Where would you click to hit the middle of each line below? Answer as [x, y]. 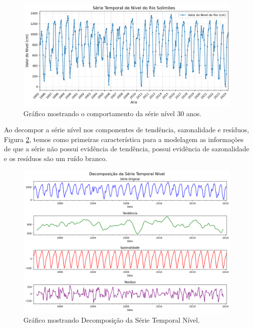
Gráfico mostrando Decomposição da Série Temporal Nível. [112, 319]
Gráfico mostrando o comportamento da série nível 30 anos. [113, 113]
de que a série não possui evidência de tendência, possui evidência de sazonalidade [127, 149]
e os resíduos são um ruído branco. [56, 158]
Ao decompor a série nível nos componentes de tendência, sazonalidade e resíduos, [126, 130]
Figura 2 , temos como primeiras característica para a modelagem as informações [124, 139]
